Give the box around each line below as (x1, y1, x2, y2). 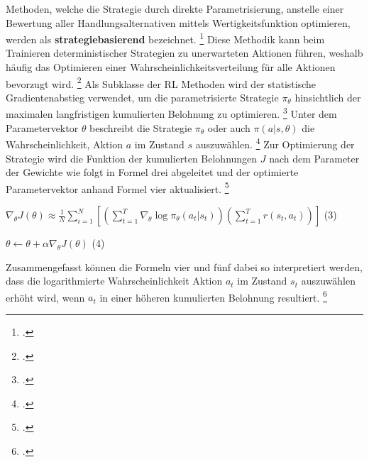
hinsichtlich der (294, 89, 361, 104)
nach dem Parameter (269, 150, 360, 165)
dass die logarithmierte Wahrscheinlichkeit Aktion (6, 273, 223, 288)
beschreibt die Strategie (89, 120, 192, 135)
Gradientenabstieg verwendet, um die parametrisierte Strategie (6, 89, 279, 104)
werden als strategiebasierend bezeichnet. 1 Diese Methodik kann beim (6, 30, 325, 46)
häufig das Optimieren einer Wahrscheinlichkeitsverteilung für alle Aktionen (6, 60, 336, 75)
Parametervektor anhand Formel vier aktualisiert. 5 (6, 179, 229, 196)
